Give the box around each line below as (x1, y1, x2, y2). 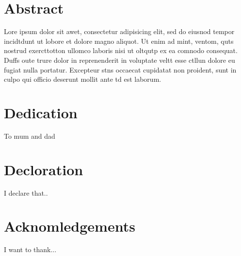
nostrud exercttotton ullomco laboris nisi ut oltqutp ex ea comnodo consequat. (4, 45, 238, 55)
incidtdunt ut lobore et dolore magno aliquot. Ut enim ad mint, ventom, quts (4, 36, 234, 46)
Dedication (4, 102, 78, 122)
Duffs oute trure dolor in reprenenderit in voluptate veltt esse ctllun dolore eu (4, 55, 235, 65)
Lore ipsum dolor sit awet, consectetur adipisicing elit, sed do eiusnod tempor (4, 26, 235, 37)
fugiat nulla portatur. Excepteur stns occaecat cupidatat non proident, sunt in (4, 64, 237, 74)
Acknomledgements (4, 216, 135, 236)
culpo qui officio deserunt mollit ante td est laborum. (4, 74, 161, 84)
